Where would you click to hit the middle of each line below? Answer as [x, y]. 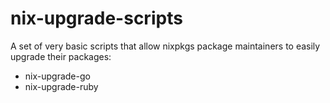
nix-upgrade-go [57, 76]
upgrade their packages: [61, 56]
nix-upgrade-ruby [61, 86]
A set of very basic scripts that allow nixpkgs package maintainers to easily [165, 46]
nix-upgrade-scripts [96, 18]
